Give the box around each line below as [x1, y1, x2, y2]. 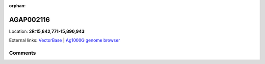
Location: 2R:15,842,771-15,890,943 [9, 28, 85, 34]
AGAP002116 [9, 15, 50, 24]
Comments [9, 49, 36, 56]
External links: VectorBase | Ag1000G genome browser [9, 37, 120, 43]
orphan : [9, 3, 26, 8]
